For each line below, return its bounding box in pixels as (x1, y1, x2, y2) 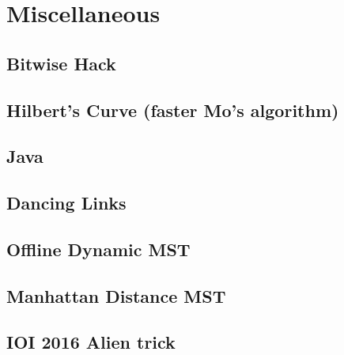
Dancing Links (6, 191, 127, 215)
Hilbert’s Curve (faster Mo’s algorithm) (6, 97, 339, 122)
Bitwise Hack (6, 51, 116, 75)
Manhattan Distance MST (6, 283, 226, 308)
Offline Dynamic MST (6, 236, 191, 261)
